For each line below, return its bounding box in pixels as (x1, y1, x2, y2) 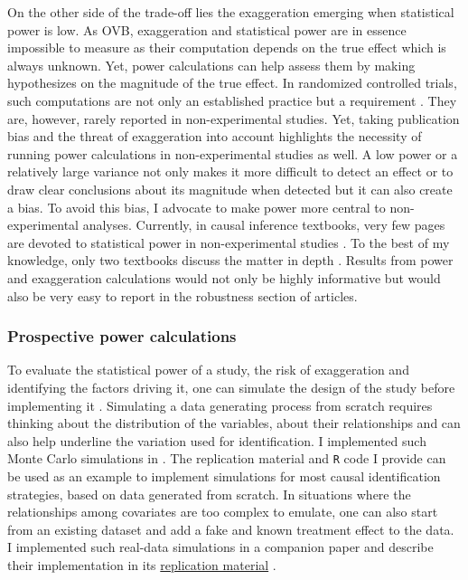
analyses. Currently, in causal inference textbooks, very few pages (82, 215, 445, 234)
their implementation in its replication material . (7, 555, 276, 574)
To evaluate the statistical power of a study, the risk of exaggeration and (7, 360, 409, 379)
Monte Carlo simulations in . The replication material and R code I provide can (7, 449, 446, 468)
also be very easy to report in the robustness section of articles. (7, 286, 358, 305)
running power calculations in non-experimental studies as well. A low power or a (7, 144, 458, 163)
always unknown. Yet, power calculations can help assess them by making (7, 55, 416, 74)
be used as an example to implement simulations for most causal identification (7, 466, 441, 485)
